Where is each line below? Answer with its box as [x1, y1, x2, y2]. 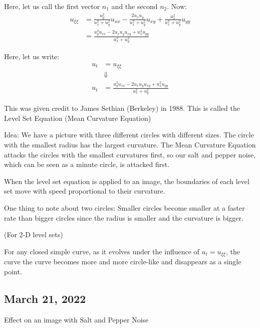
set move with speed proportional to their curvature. [4, 186, 165, 196]
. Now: [167, 1, 187, 11]
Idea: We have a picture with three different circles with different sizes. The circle [4, 129, 254, 140]
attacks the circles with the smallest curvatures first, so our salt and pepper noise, [4, 149, 256, 159]
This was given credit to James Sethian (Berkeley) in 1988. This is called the [4, 103, 240, 113]
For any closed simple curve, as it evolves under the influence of [4, 246, 199, 256]
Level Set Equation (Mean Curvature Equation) [4, 112, 151, 123]
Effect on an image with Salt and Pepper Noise [4, 314, 149, 324]
